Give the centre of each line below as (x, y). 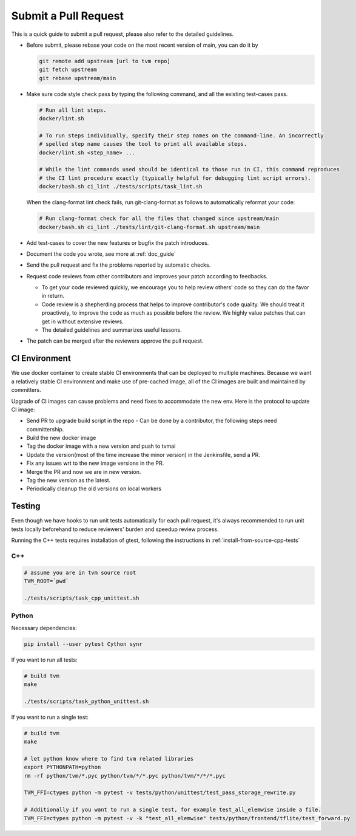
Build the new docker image (61, 438)
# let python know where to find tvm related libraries (109, 759)
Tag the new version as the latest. (69, 481)
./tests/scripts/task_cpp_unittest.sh (82, 598)
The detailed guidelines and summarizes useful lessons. (112, 330)
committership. (45, 429)
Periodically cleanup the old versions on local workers (94, 488)
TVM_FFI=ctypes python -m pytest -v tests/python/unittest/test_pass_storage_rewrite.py (160, 793)
